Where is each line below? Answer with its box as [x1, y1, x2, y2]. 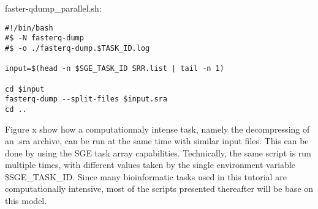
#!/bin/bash [5, 23, 53, 32]
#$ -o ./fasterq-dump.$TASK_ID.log [5, 43, 150, 53]
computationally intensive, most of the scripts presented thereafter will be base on [5, 182, 314, 195]
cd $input [5, 84, 45, 94]
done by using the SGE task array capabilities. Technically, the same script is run [5, 146, 311, 159]
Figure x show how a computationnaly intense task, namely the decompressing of [5, 122, 310, 135]
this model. [5, 194, 47, 207]
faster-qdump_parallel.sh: [5, 2, 102, 14]
